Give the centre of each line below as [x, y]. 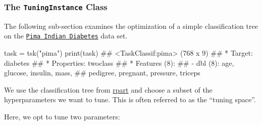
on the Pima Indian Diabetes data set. [66, 36]
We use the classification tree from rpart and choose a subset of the [108, 89]
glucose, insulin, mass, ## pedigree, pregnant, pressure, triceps [102, 73]
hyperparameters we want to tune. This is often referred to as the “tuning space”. [130, 99]
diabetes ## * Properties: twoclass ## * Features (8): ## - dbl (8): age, [119, 62]
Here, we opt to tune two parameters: [62, 116]
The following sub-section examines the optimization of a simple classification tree [131, 26]
